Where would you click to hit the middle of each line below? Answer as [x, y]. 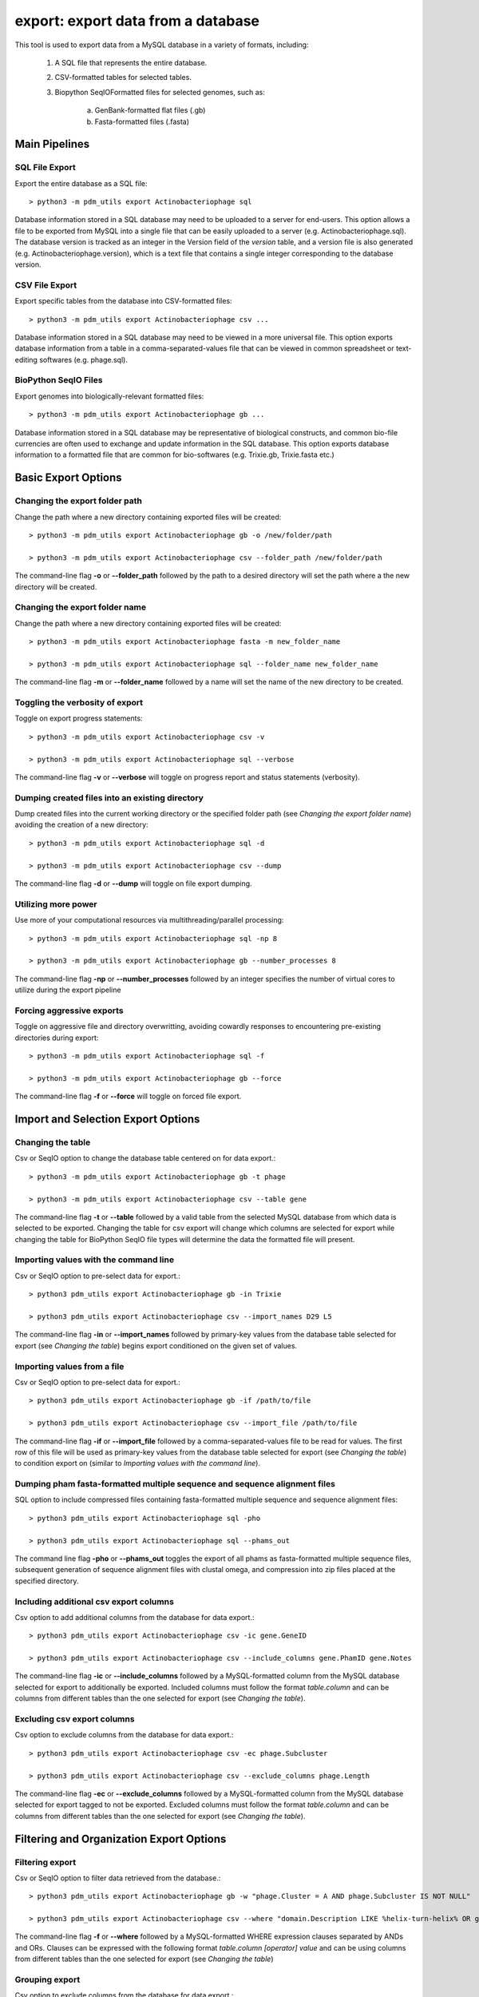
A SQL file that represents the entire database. [131, 62]
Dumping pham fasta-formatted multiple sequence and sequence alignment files [175, 1484]
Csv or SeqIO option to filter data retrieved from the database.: [118, 1878]
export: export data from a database [137, 21]
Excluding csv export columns [75, 1719]
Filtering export [46, 1862]
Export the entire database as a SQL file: [81, 183]
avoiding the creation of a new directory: [81, 825]
